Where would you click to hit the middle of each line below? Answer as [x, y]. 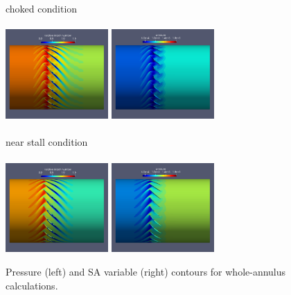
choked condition [42, 8]
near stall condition [47, 142]
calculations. [32, 285]
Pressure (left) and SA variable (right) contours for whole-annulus [146, 272]
